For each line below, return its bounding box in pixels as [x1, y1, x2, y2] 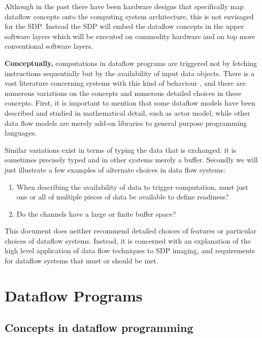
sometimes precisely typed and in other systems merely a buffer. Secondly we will [5, 154, 258, 165]
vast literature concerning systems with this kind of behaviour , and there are [5, 78, 246, 88]
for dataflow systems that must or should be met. [5, 255, 158, 266]
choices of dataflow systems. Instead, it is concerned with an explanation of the [5, 235, 251, 246]
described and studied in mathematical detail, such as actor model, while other [5, 107, 250, 118]
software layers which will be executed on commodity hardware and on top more [5, 30, 255, 41]
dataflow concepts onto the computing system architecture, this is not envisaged [5, 11, 254, 21]
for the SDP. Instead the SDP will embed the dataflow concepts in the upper [5, 21, 244, 31]
